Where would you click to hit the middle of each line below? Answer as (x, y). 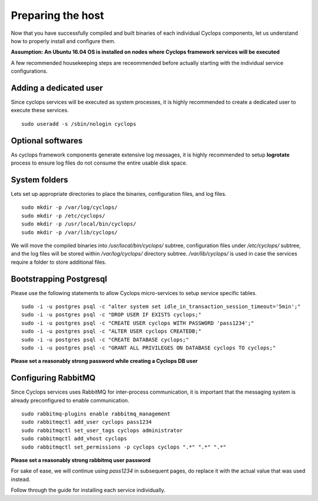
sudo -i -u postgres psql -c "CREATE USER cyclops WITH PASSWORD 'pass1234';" (138, 323)
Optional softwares (47, 141)
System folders (39, 180)
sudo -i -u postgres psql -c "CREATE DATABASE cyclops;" (105, 340)
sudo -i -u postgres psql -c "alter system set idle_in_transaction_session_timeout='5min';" (161, 307)
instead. (21, 479)
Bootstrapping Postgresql (59, 279)
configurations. (29, 71)
